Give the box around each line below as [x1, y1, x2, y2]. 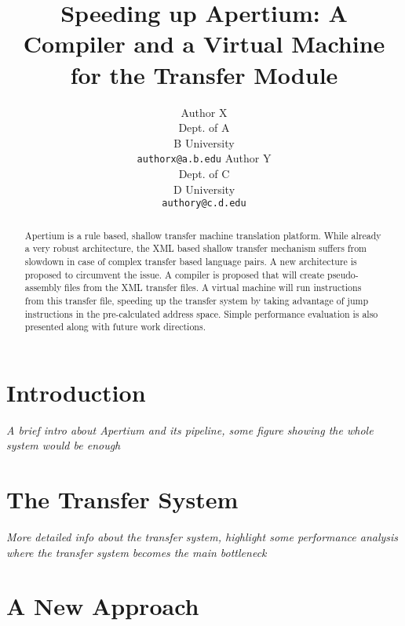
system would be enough [6, 437, 121, 453]
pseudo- [327, 268, 359, 281]
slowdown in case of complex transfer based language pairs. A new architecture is [24, 254, 357, 268]
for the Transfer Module [70, 58, 338, 90]
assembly [24, 281, 62, 294]
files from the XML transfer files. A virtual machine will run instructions [64, 281, 362, 294]
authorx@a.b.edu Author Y [137, 150, 272, 166]
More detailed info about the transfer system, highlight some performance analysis [6, 529, 399, 545]
